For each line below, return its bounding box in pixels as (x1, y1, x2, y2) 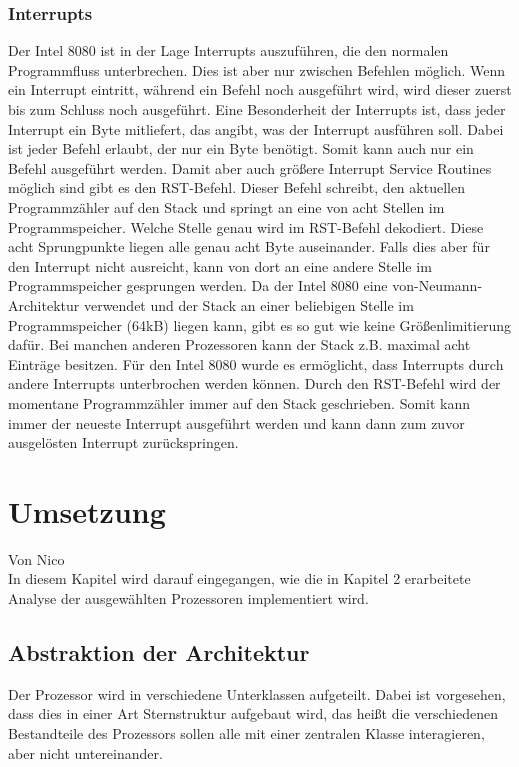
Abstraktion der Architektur (8, 636, 310, 667)
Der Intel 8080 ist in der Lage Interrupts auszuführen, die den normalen (8, 40, 449, 61)
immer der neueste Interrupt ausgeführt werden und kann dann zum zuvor (8, 412, 465, 433)
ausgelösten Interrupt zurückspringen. (8, 432, 239, 453)
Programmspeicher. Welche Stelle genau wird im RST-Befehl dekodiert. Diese (8, 216, 484, 237)
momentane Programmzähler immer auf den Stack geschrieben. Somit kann (8, 392, 471, 413)
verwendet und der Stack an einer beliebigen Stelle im (83, 294, 414, 315)
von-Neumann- (392, 275, 483, 296)
